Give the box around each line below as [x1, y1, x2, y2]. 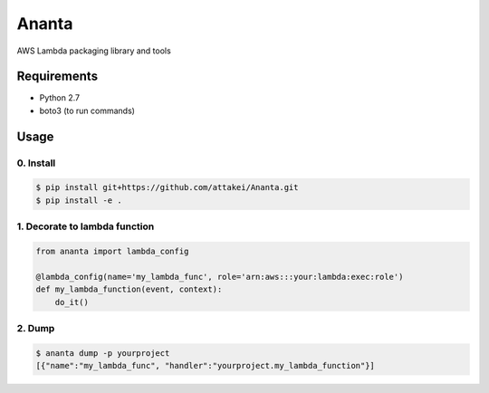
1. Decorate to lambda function [16, 220, 155, 233]
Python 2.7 [39, 92, 81, 103]
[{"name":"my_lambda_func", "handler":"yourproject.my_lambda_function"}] [35, 360, 376, 371]
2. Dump [16, 321, 55, 334]
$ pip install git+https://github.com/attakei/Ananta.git [35, 182, 299, 193]
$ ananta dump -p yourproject [35, 348, 170, 358]
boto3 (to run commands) [39, 105, 136, 116]
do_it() [54, 297, 90, 307]
